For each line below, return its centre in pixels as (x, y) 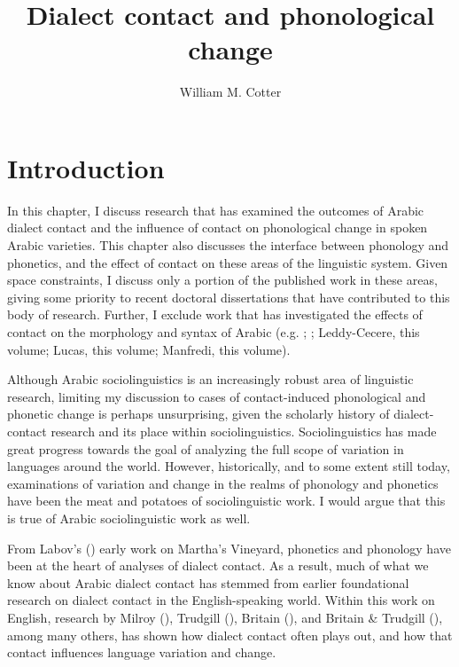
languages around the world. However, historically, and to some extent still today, (229, 466)
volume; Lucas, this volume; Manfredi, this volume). (149, 349)
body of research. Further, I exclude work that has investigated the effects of (215, 314)
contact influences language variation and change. (142, 652)
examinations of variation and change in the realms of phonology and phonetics (223, 483)
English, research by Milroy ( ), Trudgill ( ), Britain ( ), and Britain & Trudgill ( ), (225, 617)
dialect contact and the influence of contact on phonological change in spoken (218, 228)
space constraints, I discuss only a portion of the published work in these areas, (222, 280)
